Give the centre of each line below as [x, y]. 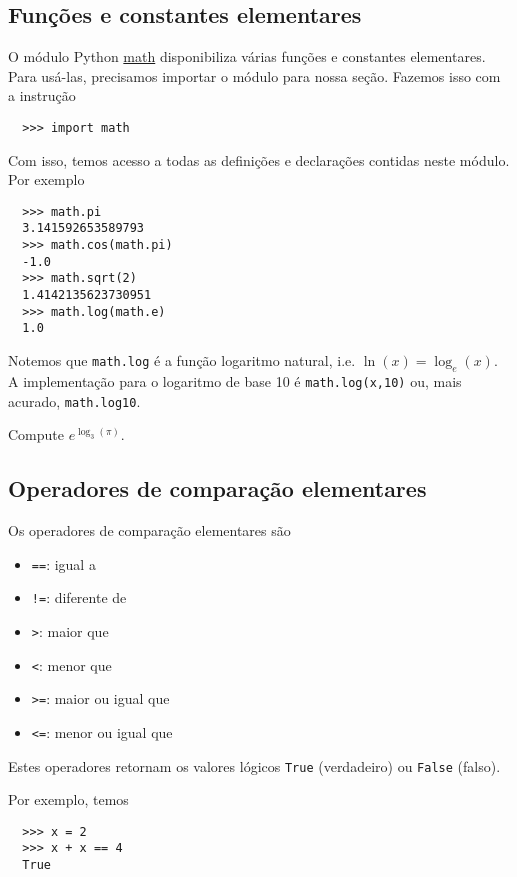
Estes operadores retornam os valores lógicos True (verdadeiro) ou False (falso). [254, 765]
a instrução [42, 95]
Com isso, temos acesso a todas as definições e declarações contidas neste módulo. [259, 159]
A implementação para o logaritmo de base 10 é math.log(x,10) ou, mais [235, 380]
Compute [36, 434]
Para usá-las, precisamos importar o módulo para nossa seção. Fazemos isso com [254, 75]
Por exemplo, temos [68, 799]
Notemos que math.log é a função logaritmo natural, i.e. [182, 360]
